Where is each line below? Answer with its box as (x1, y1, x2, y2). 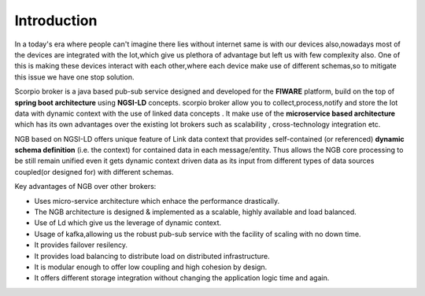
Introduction (14, 12, 98, 29)
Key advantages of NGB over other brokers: (14, 182, 157, 191)
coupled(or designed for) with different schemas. (14, 167, 174, 176)
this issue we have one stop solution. (14, 72, 135, 82)
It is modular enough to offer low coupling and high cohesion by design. (34, 262, 268, 272)
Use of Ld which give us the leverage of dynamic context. (34, 218, 222, 228)
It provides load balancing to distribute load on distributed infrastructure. (34, 251, 271, 261)
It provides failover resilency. (34, 240, 128, 250)
